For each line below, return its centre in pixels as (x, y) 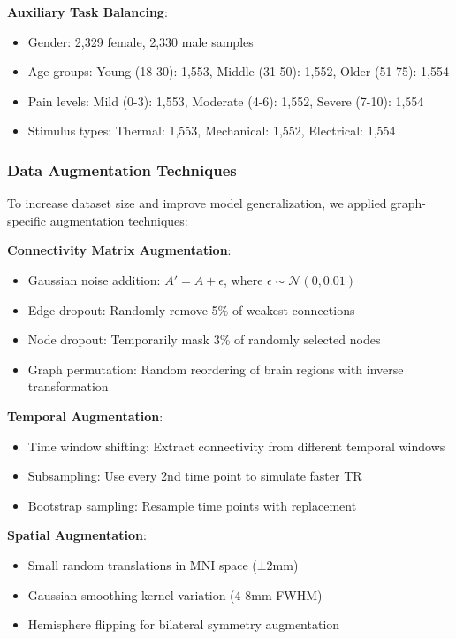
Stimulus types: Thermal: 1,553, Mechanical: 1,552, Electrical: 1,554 (212, 131)
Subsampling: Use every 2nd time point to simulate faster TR (195, 476)
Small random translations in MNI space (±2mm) (163, 564)
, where (243, 279)
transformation (68, 386)
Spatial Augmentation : (77, 535)
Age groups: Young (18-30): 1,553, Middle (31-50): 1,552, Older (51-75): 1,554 (238, 71)
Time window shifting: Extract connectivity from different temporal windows (236, 446)
